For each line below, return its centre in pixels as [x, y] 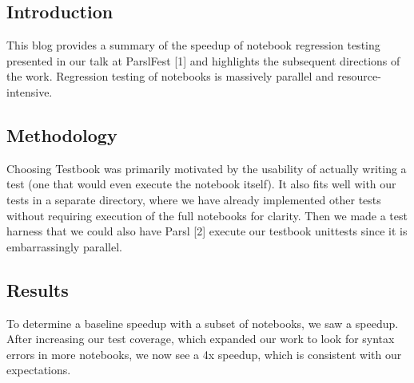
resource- [359, 76]
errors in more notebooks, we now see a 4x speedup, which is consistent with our [204, 354]
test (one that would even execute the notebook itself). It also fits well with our [201, 184]
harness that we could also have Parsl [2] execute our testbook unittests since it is [207, 231]
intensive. [30, 91]
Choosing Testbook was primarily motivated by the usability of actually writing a [207, 168]
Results [38, 289]
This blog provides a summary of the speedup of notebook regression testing [193, 45]
